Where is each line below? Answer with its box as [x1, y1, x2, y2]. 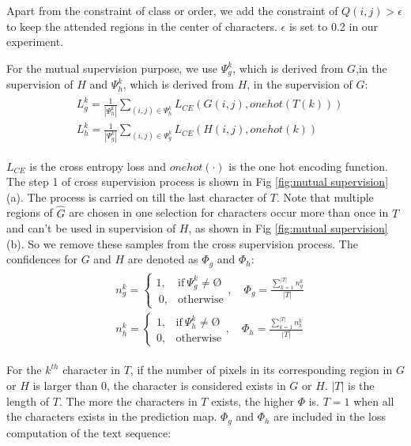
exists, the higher [211, 392, 295, 409]
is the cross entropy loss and [29, 157, 166, 174]
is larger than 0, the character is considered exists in [32, 377, 286, 393]
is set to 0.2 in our [288, 17, 379, 34]
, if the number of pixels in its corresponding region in [130, 361, 393, 378]
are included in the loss [273, 408, 386, 425]
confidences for [6, 251, 77, 267]
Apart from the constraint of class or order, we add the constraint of [6, 2, 338, 18]
